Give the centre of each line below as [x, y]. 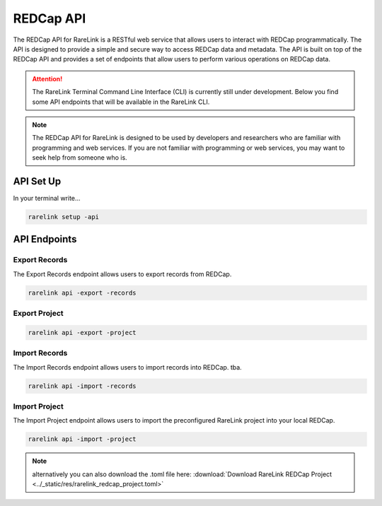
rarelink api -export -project [82, 333]
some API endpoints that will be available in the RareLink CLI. [121, 102]
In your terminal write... [47, 198]
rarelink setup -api [63, 217]
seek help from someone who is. [80, 158]
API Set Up [37, 181]
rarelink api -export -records [82, 293]
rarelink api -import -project [82, 439]
